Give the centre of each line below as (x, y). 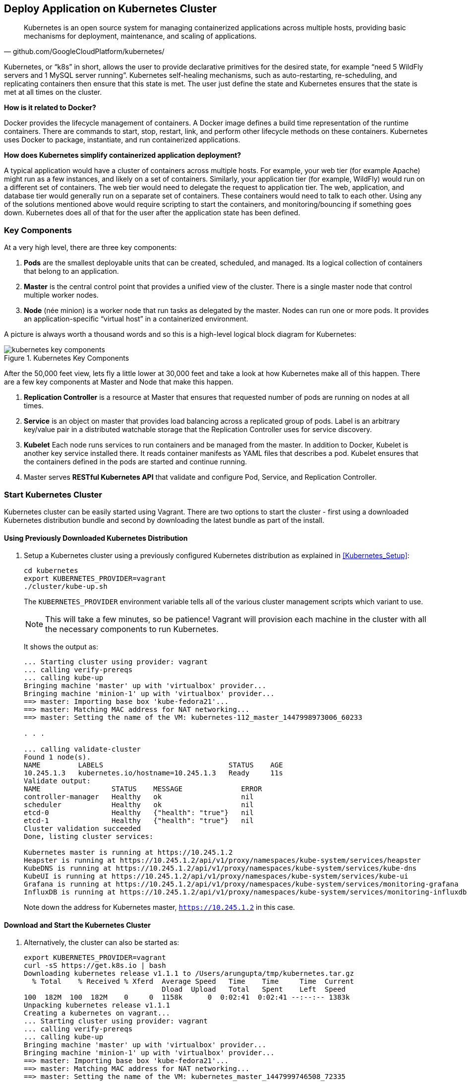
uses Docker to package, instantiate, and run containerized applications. (122, 140)
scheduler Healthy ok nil (139, 805)
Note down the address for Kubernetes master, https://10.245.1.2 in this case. (159, 907)
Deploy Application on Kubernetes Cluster (111, 9)
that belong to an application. (71, 271)
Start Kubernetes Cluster (53, 494)
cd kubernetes (51, 571)
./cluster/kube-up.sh (66, 587)
